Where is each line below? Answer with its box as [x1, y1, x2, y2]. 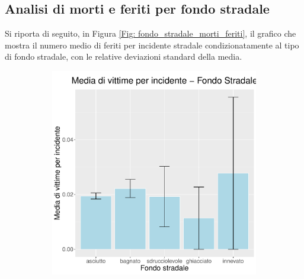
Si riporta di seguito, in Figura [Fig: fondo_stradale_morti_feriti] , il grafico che [5, 27, 296, 40]
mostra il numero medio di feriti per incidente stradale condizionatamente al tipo [5, 38, 299, 51]
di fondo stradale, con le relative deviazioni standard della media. [5, 50, 242, 63]
